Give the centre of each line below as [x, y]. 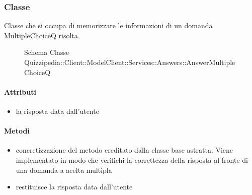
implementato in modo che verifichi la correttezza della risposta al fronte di [132, 159]
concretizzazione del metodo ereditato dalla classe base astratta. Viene [124, 150]
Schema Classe [47, 52]
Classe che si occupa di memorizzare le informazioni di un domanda [108, 25]
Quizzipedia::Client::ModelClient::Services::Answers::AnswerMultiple [130, 62]
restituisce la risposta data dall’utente [74, 187]
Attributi [20, 91]
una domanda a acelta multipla [64, 170]
